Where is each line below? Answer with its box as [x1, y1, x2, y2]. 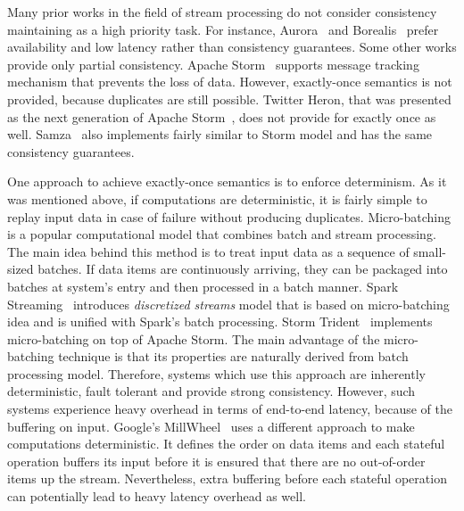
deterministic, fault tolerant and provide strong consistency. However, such [7, 382, 416, 400]
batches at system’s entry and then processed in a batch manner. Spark [7, 276, 399, 295]
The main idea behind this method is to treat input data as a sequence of [7, 242, 410, 260]
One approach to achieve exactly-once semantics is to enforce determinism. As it [7, 172, 447, 191]
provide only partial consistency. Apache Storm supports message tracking [7, 54, 419, 73]
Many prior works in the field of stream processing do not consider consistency [7, 3, 437, 21]
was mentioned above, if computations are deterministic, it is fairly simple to [7, 189, 427, 208]
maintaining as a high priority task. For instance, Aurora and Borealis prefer [7, 20, 439, 38]
